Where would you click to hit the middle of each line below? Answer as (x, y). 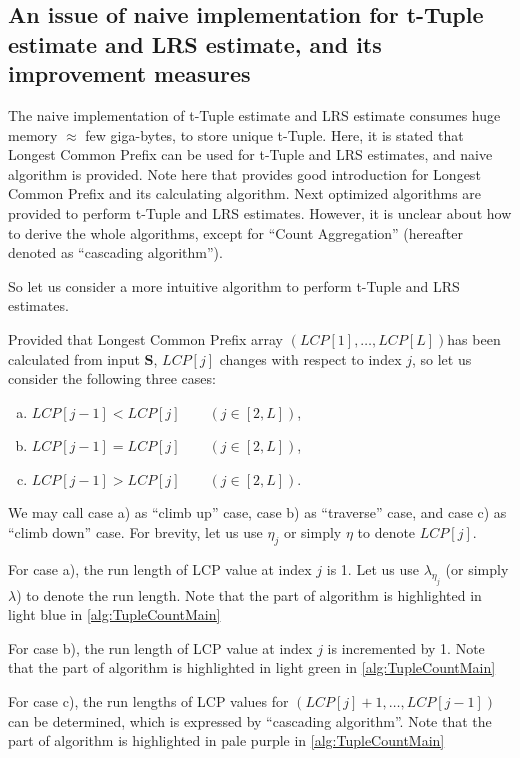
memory (33, 134)
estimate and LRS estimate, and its (195, 43)
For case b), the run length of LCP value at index (160, 647)
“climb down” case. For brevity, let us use (135, 532)
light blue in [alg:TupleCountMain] (114, 614)
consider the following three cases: (112, 378)
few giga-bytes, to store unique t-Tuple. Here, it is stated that (274, 134)
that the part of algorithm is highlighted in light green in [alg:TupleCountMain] (252, 667)
